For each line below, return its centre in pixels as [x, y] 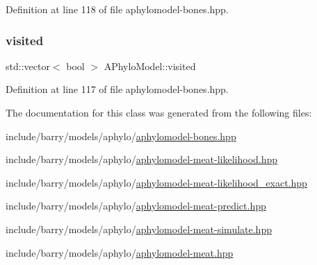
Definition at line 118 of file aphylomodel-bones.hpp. [117, 9]
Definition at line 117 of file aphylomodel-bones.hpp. [117, 89]
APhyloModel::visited [150, 66]
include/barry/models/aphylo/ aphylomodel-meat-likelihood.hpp [142, 159]
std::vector [28, 66]
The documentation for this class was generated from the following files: [159, 112]
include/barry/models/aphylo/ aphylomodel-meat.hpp [120, 252]
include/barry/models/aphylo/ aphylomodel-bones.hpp [121, 136]
